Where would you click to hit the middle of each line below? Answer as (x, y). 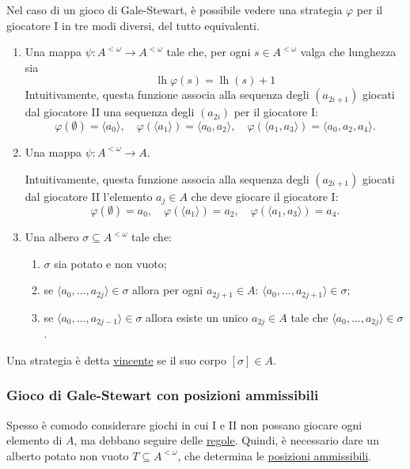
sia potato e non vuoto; (110, 263)
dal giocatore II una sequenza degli (110, 112)
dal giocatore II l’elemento (89, 196)
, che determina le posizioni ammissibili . (275, 455)
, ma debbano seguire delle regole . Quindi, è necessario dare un (226, 440)
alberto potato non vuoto (68, 455)
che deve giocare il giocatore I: (265, 196)
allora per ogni (168, 290)
